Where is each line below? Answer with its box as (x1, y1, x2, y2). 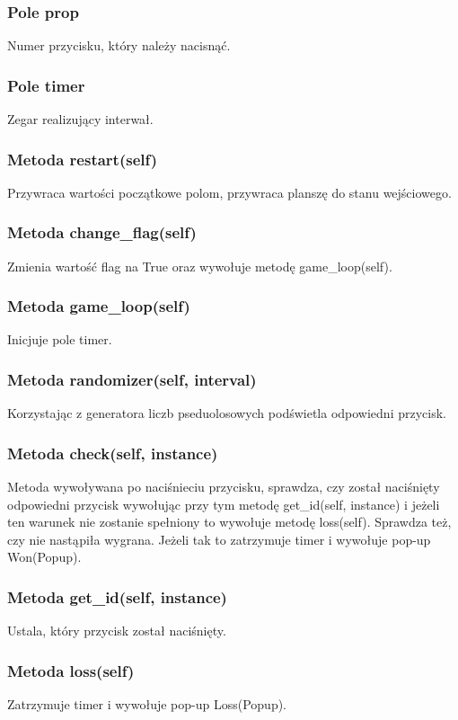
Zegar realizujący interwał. (7, 110, 154, 129)
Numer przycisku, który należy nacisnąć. (7, 36, 231, 55)
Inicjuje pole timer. (7, 330, 112, 349)
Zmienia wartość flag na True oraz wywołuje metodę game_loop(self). (7, 256, 392, 275)
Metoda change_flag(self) (7, 221, 197, 244)
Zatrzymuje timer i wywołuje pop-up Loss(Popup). (7, 695, 287, 714)
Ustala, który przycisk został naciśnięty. (7, 621, 226, 640)
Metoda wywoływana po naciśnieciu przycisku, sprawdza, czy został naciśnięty (7, 477, 440, 496)
